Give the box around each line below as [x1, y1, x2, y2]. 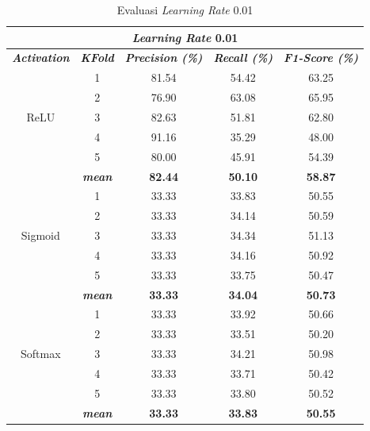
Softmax [21, 345, 61, 362]
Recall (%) [213, 49, 273, 66]
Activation [12, 49, 70, 66]
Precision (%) [124, 49, 203, 66]
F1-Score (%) [284, 49, 359, 66]
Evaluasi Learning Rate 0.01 [116, 2, 254, 17]
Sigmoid [21, 227, 60, 244]
